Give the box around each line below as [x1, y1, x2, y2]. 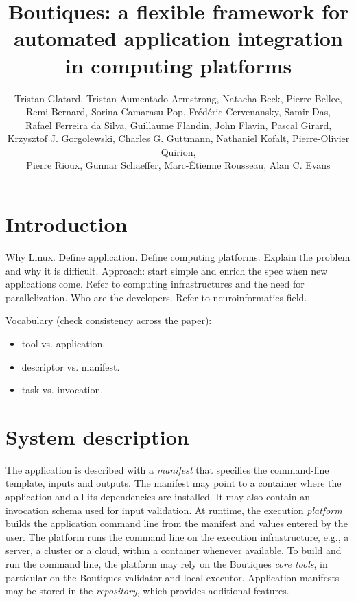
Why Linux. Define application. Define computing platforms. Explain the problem [5, 250, 351, 264]
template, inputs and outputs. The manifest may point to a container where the [5, 476, 342, 490]
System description [5, 422, 189, 450]
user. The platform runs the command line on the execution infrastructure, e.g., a [5, 529, 349, 544]
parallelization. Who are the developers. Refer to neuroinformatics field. [5, 290, 307, 304]
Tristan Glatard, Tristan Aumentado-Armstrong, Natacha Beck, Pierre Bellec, [14, 91, 342, 105]
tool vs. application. [21, 336, 106, 350]
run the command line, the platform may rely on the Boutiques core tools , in [5, 557, 328, 571]
